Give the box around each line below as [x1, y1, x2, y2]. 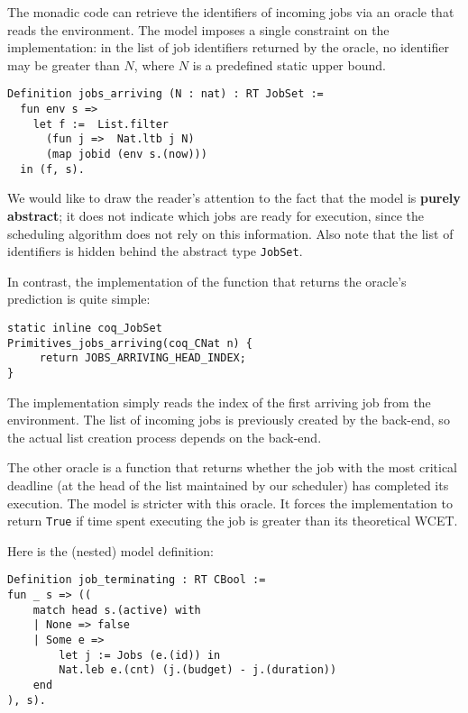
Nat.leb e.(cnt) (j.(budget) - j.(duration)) [59, 663, 337, 677]
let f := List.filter [32, 117, 169, 131]
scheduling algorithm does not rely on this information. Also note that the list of [7, 224, 454, 242]
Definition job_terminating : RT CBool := [7, 573, 266, 587]
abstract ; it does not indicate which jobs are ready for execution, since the [7, 206, 425, 224]
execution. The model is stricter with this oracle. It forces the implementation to [7, 493, 453, 512]
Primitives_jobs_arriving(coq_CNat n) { [7, 336, 253, 350]
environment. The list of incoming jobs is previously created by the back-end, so [7, 410, 450, 429]
